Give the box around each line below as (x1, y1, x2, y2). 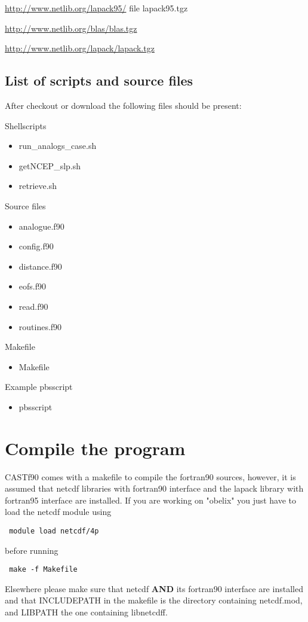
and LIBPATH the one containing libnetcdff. (5, 606, 168, 618)
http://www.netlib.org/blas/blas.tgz (5, 22, 137, 34)
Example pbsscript (5, 380, 73, 393)
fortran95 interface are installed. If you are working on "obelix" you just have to (5, 493, 297, 506)
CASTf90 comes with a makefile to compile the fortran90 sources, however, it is (5, 470, 296, 483)
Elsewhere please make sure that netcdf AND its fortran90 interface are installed (5, 582, 303, 594)
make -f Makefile (9, 565, 78, 574)
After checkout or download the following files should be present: (5, 99, 242, 111)
